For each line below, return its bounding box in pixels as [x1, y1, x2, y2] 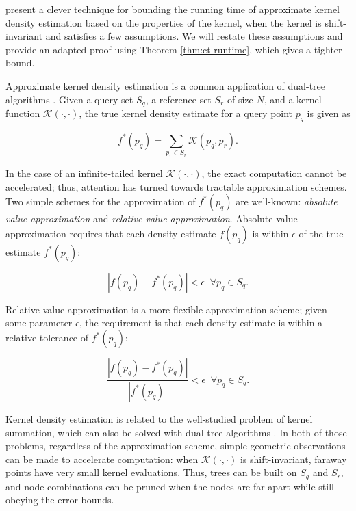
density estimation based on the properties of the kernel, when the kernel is [5, 15, 322, 29]
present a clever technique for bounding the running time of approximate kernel [5, 2, 340, 16]
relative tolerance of [5, 330, 89, 345]
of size [227, 92, 253, 106]
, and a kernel [264, 92, 322, 106]
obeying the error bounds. [5, 493, 114, 507]
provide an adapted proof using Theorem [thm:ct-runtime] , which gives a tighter [5, 42, 342, 56]
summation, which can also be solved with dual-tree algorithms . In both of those [5, 425, 347, 439]
